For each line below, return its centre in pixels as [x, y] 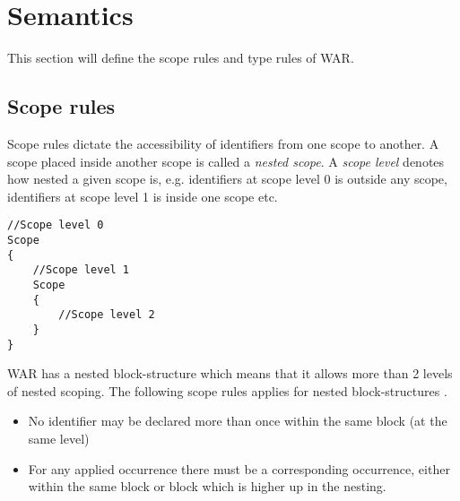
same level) [59, 438]
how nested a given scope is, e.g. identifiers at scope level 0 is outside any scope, [227, 179]
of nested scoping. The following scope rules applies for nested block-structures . [227, 390]
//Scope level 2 [107, 315]
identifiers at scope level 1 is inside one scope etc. [143, 196]
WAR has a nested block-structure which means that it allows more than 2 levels [230, 373]
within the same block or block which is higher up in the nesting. [207, 486]
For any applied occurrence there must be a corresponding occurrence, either [239, 468]
